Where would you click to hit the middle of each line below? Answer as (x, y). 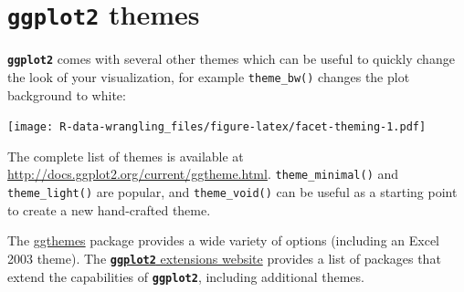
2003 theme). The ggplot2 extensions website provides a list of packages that (224, 258)
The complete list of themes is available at (126, 156)
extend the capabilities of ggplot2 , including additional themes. (186, 276)
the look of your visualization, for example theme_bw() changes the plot (209, 76)
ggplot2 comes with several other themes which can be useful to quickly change (231, 59)
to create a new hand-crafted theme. (109, 209)
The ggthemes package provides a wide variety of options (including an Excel (224, 240)
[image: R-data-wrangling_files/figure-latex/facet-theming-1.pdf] (217, 127)
